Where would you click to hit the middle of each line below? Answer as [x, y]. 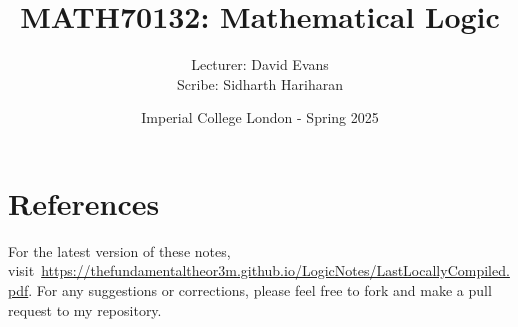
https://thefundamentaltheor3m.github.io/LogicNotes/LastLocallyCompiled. [275, 270]
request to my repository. [85, 309]
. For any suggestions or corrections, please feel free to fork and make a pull [260, 290]
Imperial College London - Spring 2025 [260, 117]
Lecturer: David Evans [260, 64]
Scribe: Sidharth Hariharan [260, 83]
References [84, 202]
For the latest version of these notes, [119, 250]
